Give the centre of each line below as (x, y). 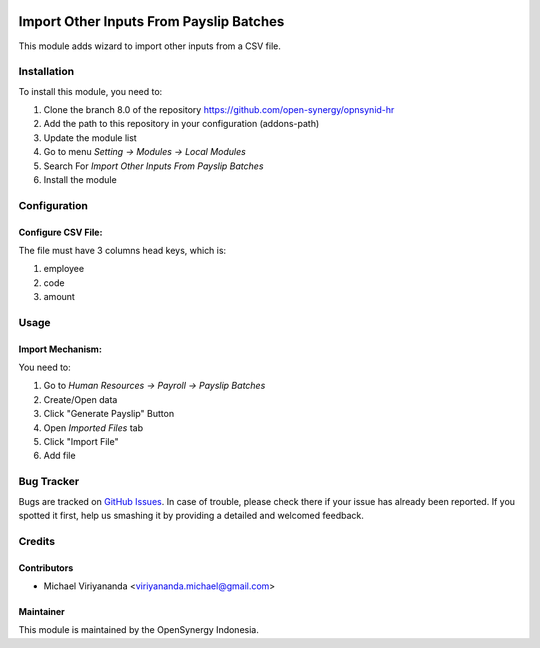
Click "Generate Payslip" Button (109, 414)
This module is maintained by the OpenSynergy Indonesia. (138, 630)
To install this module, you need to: (90, 91)
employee (64, 269)
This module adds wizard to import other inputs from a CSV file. (150, 46)
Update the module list (90, 137)
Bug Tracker (49, 482)
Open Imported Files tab (93, 427)
